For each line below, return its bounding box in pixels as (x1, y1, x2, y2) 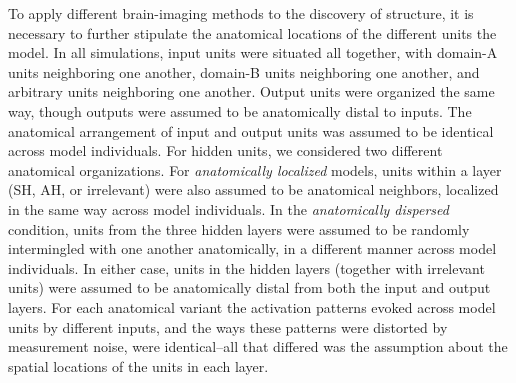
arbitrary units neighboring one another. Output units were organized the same (8, 81, 495, 102)
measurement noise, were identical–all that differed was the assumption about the (8, 336, 508, 357)
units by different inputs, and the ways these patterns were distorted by (8, 316, 448, 337)
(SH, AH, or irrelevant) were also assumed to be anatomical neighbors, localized (8, 179, 499, 200)
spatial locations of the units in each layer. (8, 355, 269, 376)
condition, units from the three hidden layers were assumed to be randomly (8, 218, 470, 239)
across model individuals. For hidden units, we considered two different (8, 140, 443, 161)
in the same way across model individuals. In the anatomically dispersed (8, 198, 449, 219)
